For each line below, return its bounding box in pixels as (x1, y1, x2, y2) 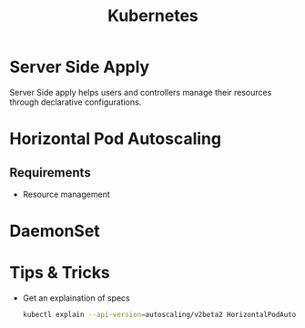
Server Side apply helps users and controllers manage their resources (9, 87, 272, 97)
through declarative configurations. (9, 97, 142, 108)
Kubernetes (107, 5, 198, 26)
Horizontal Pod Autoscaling (9, 128, 221, 149)
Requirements (9, 165, 91, 180)
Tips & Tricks (9, 262, 111, 283)
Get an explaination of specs (22, 292, 130, 303)
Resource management (22, 189, 111, 200)
